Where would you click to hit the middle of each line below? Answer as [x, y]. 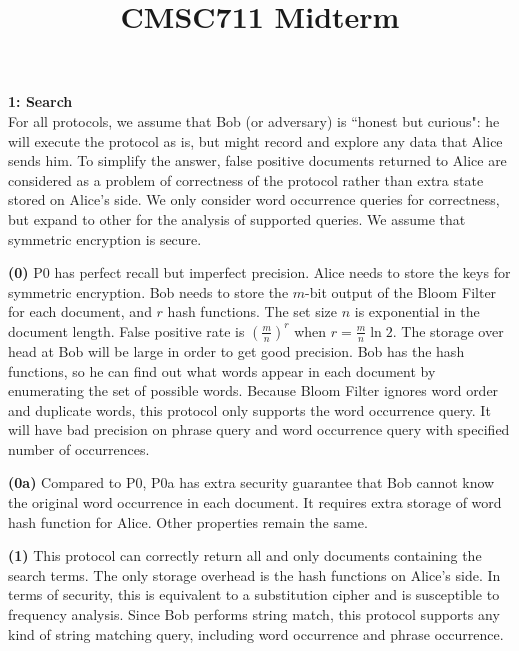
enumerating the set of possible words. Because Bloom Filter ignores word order [253, 390]
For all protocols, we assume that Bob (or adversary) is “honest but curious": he [254, 120]
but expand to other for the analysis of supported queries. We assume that [237, 218]
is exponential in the [417, 311]
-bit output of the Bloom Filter [401, 291]
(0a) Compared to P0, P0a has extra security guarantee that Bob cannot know [251, 482]
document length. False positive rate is [126, 330]
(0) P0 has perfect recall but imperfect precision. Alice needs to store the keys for [259, 272]
